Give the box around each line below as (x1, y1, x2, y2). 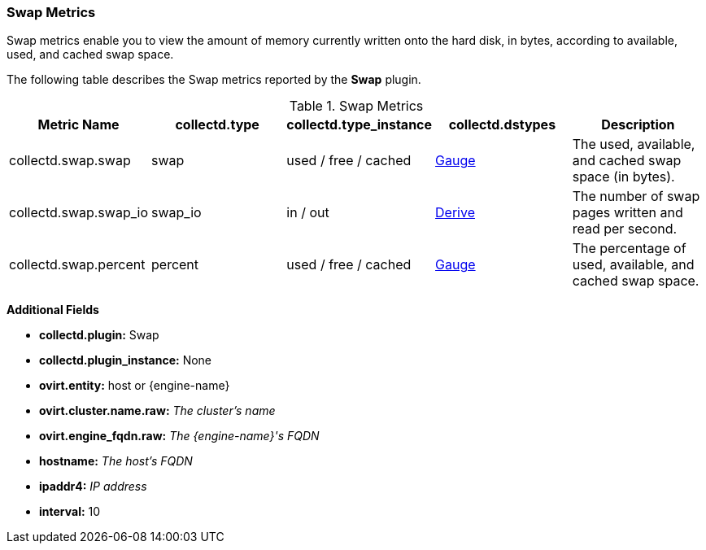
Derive (435, 204, 475, 221)
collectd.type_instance (286, 116, 433, 133)
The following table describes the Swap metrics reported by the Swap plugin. (7, 72, 421, 87)
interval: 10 (39, 504, 101, 519)
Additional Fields (7, 303, 99, 317)
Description (601, 116, 675, 133)
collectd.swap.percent (9, 256, 146, 273)
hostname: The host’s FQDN (39, 454, 193, 469)
